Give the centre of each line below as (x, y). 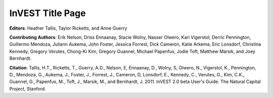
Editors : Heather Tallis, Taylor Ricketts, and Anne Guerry (68, 28)
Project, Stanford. (28, 88)
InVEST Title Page (48, 13)
